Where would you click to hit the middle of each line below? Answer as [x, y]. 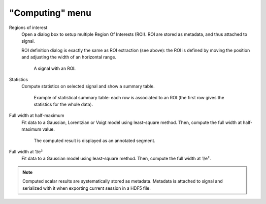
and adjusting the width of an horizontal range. [69, 57]
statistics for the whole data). [63, 104]
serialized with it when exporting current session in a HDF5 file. [87, 188]
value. [49, 129]
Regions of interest [28, 28]
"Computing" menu [50, 13]
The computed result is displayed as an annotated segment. [95, 141]
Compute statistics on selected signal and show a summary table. [88, 87]
